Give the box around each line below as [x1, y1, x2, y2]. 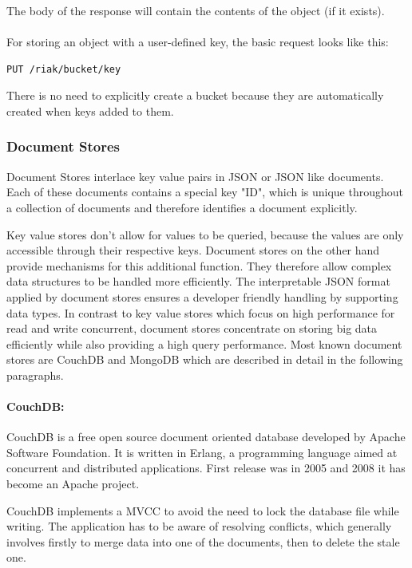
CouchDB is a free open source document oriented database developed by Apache [6, 428, 406, 445]
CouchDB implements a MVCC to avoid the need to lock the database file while [6, 502, 399, 519]
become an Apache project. [6, 475, 140, 492]
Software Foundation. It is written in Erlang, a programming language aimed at [6, 444, 398, 460]
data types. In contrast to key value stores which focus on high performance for [6, 304, 395, 321]
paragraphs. [6, 366, 64, 383]
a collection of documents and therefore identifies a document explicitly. [6, 199, 358, 215]
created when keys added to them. [6, 102, 174, 119]
